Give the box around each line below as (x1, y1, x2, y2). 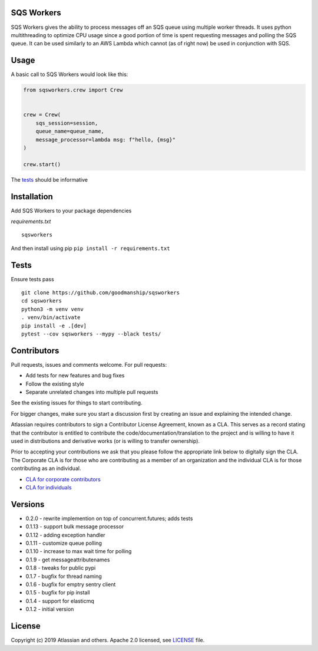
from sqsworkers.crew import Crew (23, 87, 123, 94)
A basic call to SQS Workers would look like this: (11, 71, 128, 78)
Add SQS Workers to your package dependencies (11, 207, 132, 214)
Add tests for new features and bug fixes (25, 372, 125, 379)
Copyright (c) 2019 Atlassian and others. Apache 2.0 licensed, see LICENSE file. (11, 637, 205, 644)
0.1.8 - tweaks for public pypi (25, 564, 96, 571)
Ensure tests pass (11, 275, 54, 282)
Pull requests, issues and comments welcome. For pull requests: (11, 361, 167, 368)
